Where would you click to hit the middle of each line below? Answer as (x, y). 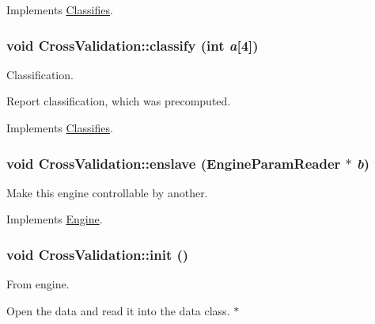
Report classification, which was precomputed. (119, 101)
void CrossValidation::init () (98, 254)
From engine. (38, 284)
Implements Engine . (55, 219)
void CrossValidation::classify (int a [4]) (133, 45)
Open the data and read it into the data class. (118, 310)
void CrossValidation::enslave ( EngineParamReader (174, 163)
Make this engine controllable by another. (107, 192)
